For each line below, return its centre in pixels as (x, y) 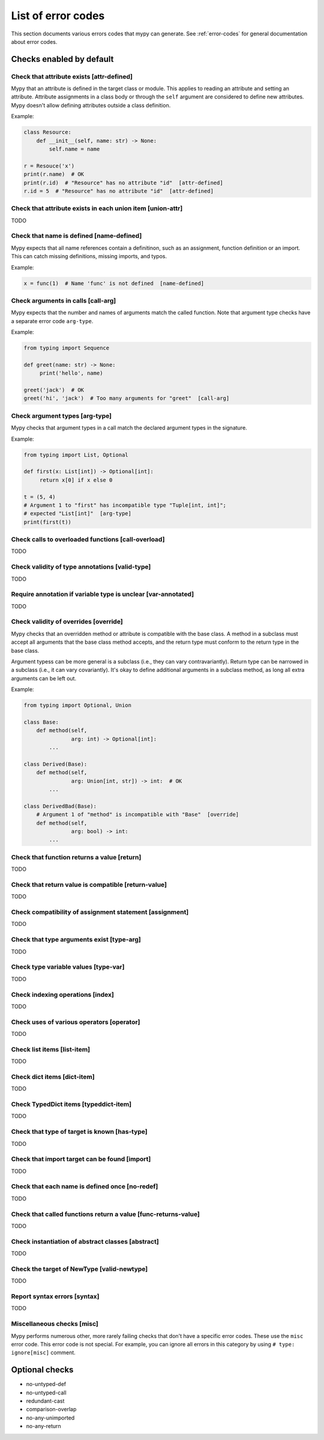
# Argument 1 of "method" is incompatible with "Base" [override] (138, 815)
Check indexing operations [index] (62, 994)
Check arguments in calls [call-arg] (64, 300)
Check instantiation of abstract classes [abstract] (85, 1241)
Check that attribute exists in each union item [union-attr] (97, 208)
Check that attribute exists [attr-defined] (72, 76)
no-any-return (43, 1426)
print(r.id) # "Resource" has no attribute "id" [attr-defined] (123, 183)
